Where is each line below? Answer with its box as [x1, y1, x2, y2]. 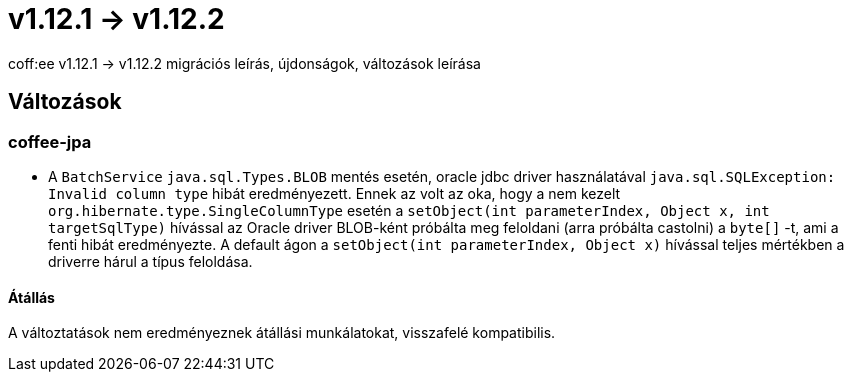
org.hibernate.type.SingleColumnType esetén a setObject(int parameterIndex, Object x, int [48, 201, 770, 219]
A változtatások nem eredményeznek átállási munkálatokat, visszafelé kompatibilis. [8, 324, 556, 342]
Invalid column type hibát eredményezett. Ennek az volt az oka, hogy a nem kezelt [48, 184, 621, 202]
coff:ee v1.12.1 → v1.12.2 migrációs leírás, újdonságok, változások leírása [8, 54, 481, 72]
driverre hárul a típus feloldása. [48, 252, 253, 270]
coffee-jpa [8, 131, 92, 152]
